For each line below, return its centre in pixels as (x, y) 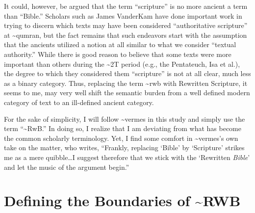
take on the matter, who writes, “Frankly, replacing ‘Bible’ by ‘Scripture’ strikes (124, 147)
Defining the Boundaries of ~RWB (122, 200)
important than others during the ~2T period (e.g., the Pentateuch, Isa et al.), (122, 64)
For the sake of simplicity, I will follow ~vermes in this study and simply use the (125, 119)
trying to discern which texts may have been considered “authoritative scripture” (126, 25)
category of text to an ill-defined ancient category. (79, 102)
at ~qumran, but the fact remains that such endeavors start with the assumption (126, 35)
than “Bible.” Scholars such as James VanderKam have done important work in (123, 15)
